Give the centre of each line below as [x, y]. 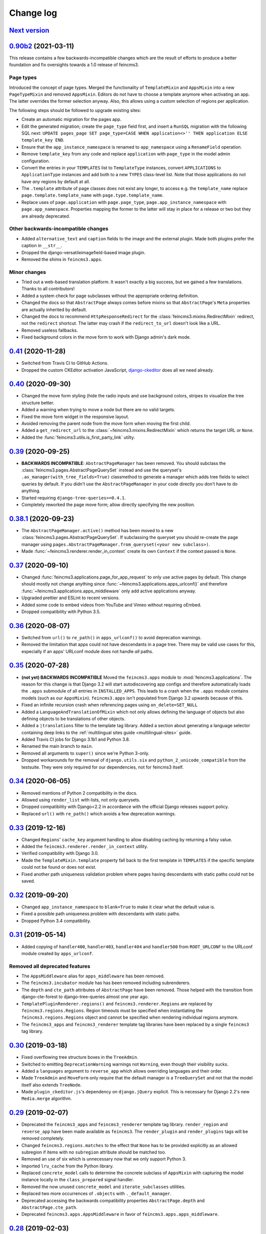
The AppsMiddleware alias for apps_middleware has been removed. [93, 976]
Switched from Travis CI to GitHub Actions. [65, 363]
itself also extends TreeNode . [51, 1085]
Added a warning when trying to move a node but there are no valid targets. [99, 410]
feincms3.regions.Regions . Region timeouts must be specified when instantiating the [112, 1011]
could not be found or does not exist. [59, 867]
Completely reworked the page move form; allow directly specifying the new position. [108, 505]
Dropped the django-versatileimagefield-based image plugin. [83, 252]
